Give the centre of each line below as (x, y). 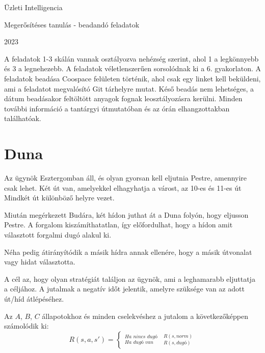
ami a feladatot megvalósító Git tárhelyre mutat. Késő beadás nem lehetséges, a (129, 88)
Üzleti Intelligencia (33, 7)
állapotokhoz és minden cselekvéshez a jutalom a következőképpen (145, 316)
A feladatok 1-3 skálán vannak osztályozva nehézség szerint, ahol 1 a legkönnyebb (131, 58)
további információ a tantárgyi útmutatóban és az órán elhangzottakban (117, 108)
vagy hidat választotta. (40, 262)
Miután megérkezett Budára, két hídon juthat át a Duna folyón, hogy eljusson (126, 214)
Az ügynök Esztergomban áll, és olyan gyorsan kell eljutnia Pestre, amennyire (126, 178)
